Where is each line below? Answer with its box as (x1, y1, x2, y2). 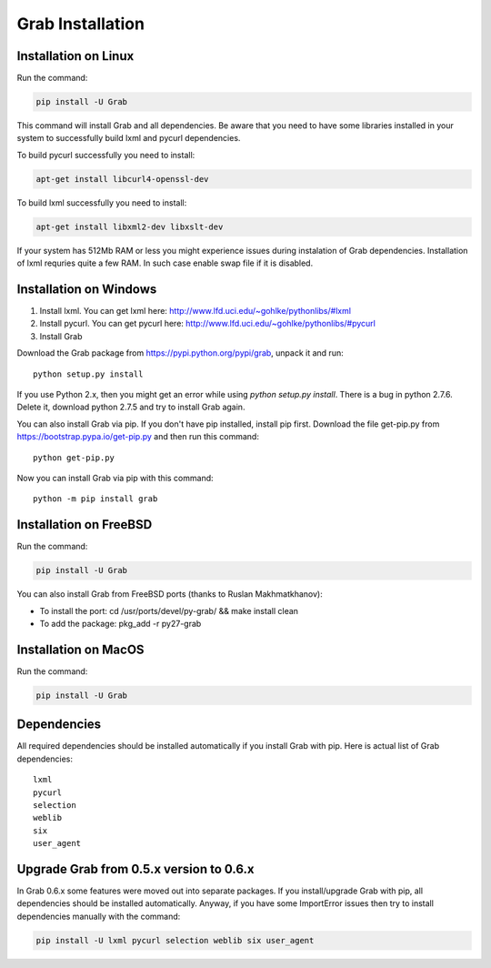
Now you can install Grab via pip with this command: (16, 472, 214, 483)
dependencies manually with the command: (16, 911, 181, 922)
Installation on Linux (16, 48, 135, 64)
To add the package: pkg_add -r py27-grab (39, 619, 202, 629)
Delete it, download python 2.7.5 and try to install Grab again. (16, 401, 245, 413)
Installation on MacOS (16, 641, 145, 657)
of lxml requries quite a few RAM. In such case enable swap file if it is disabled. (16, 257, 314, 268)
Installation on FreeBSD (16, 517, 153, 532)
